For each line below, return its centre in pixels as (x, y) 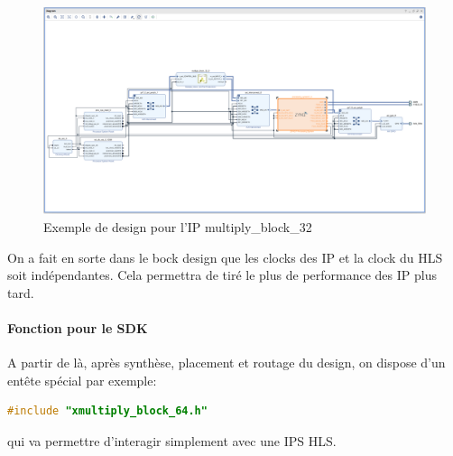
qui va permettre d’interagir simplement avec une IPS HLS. (172, 440)
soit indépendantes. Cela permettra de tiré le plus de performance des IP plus (222, 275)
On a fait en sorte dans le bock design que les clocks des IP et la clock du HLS (225, 257)
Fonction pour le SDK (78, 327)
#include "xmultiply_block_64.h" (107, 411)
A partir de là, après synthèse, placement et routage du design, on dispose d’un (226, 363)
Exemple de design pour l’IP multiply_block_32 (178, 226)
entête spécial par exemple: (82, 380)
